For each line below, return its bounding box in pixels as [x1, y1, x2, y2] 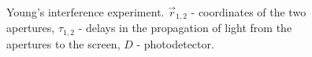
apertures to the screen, [6, 35, 121, 52]
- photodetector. [136, 35, 214, 52]
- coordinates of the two [191, 4, 306, 20]
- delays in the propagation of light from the [78, 20, 292, 36]
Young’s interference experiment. [6, 4, 165, 20]
